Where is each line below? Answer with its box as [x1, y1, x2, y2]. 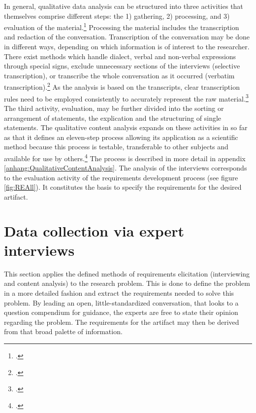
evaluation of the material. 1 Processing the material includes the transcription [4, 21, 239, 32]
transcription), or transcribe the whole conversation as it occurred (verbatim [4, 70, 235, 80]
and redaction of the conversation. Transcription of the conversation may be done [4, 32, 250, 42]
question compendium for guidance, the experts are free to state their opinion [4, 307, 238, 317]
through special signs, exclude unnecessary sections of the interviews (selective [4, 61, 240, 71]
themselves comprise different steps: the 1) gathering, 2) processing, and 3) [4, 10, 230, 21]
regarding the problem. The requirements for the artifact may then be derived [4, 316, 239, 327]
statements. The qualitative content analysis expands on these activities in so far [4, 122, 248, 133]
